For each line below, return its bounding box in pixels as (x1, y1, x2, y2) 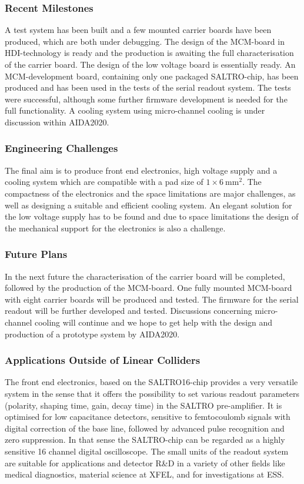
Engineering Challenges (5, 141, 118, 155)
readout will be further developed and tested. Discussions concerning (5, 304, 252, 317)
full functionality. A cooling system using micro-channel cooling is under (5, 104, 265, 117)
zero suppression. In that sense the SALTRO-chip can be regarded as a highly (5, 433, 285, 446)
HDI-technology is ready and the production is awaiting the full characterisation (5, 47, 294, 59)
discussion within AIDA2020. (5, 115, 109, 128)
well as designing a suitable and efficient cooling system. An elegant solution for (5, 198, 292, 211)
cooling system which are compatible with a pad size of (5, 175, 203, 188)
